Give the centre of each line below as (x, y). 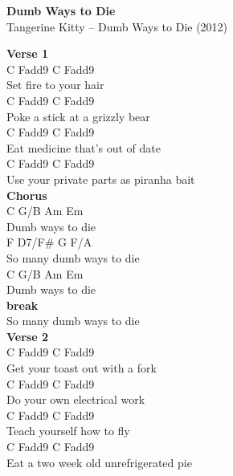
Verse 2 (27, 336)
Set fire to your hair (55, 85)
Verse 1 (27, 53)
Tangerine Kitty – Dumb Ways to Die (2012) (117, 26)
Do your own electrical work (76, 399)
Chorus (27, 195)
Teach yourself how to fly (68, 431)
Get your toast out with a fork (82, 368)
